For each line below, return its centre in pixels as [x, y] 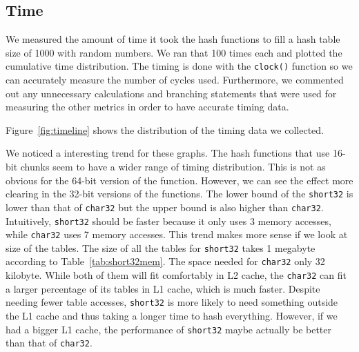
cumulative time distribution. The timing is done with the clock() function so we [179, 66]
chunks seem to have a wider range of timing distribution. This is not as [173, 167]
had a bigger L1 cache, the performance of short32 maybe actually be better [169, 329]
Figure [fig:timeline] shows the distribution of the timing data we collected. [165, 129]
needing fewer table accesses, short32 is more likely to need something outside [172, 302]
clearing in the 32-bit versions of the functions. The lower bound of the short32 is [179, 194]
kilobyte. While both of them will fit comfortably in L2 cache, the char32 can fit [176, 275]
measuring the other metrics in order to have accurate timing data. [147, 107]
